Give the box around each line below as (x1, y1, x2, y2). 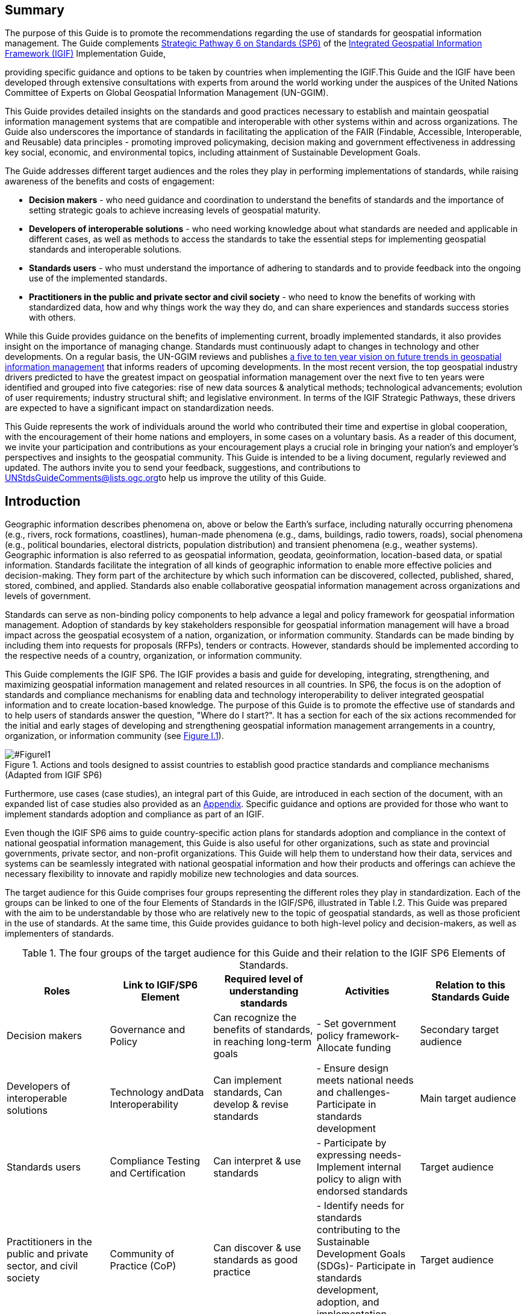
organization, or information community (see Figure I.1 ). (5, 731, 224, 741)
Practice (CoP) (110, 1260, 176, 1272)
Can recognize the (213, 1011, 297, 1024)
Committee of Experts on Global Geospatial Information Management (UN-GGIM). (5, 87, 329, 98)
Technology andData (110, 1086, 204, 1099)
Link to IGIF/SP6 (123, 979, 198, 992)
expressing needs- (316, 1149, 402, 1162)
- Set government (316, 1017, 396, 1030)
